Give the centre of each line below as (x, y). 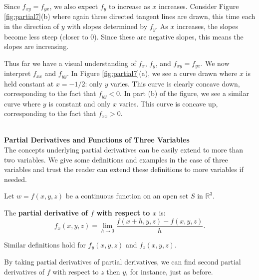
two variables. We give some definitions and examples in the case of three (116, 159)
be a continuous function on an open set (127, 196)
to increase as (129, 6)
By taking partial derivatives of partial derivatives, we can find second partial (123, 262)
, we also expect (74, 6)
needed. (15, 179)
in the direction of (32, 26)
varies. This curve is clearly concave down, (175, 83)
